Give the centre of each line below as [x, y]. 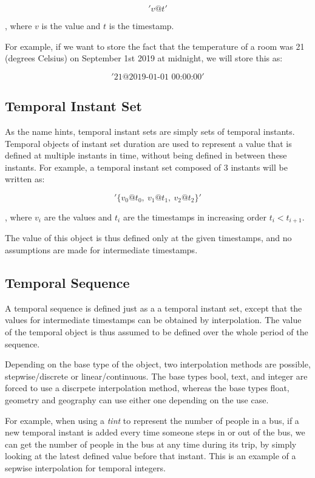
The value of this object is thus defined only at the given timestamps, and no [148, 238]
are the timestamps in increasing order [195, 217]
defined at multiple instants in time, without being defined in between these [146, 155]
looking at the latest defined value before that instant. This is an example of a [151, 456]
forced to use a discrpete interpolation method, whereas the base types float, [147, 388]
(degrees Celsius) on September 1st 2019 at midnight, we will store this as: [144, 58]
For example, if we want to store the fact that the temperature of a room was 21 [155, 46]
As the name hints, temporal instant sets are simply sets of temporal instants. [150, 131]
